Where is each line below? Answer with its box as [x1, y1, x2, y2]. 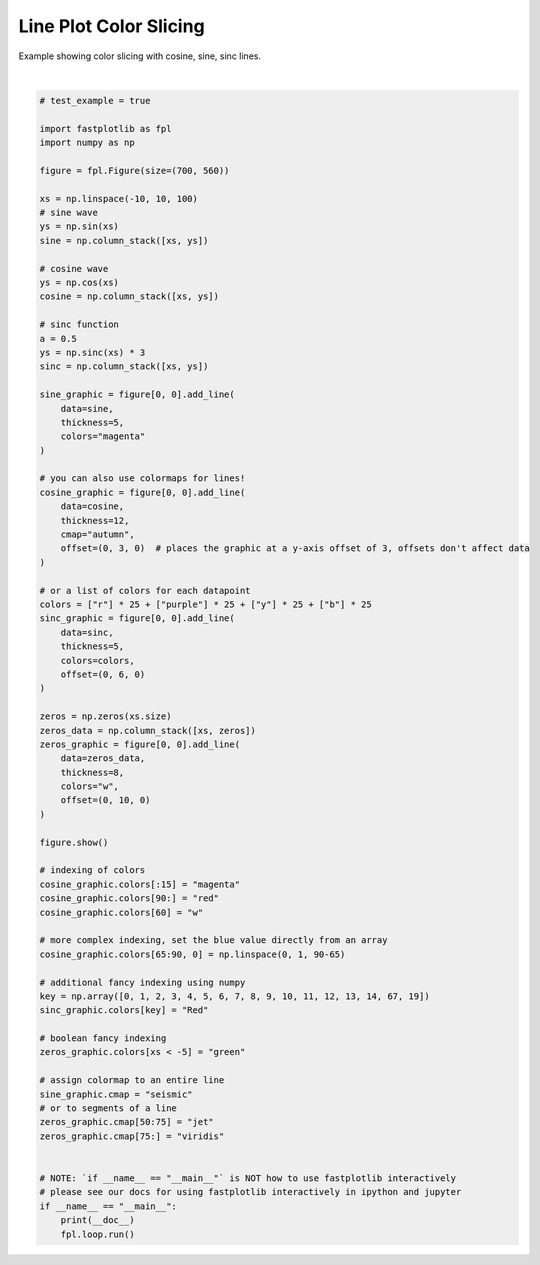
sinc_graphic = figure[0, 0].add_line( [39, 613, 235, 624]
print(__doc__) [60, 1215, 135, 1226]
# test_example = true [39, 95, 151, 106]
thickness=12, [60, 515, 130, 526]
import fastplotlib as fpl [39, 123, 172, 134]
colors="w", [60, 781, 120, 792]
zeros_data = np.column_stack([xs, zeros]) [39, 725, 257, 736]
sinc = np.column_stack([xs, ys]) [39, 361, 209, 372]
